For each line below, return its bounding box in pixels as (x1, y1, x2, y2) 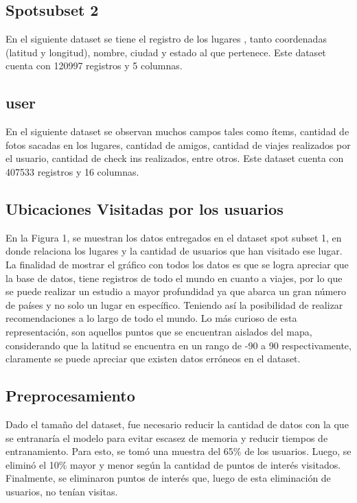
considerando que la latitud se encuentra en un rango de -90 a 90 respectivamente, (5, 338, 352, 352)
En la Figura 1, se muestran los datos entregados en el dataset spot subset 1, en (5, 230, 342, 244)
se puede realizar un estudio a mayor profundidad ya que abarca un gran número (5, 284, 346, 299)
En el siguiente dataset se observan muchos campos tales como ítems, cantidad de (5, 124, 349, 139)
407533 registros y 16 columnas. (5, 164, 139, 178)
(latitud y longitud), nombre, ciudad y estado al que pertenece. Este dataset (5, 45, 326, 59)
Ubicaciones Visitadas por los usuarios (5, 198, 284, 219)
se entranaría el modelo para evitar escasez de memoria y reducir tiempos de (5, 430, 328, 445)
